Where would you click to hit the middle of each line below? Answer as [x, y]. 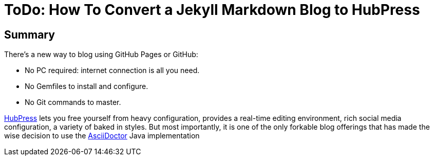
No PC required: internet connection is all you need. [112, 70]
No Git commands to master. [73, 102]
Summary [30, 34]
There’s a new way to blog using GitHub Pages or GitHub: [101, 55]
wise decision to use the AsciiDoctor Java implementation [102, 136]
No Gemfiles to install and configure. [87, 86]
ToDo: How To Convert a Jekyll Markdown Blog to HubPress [212, 10]
